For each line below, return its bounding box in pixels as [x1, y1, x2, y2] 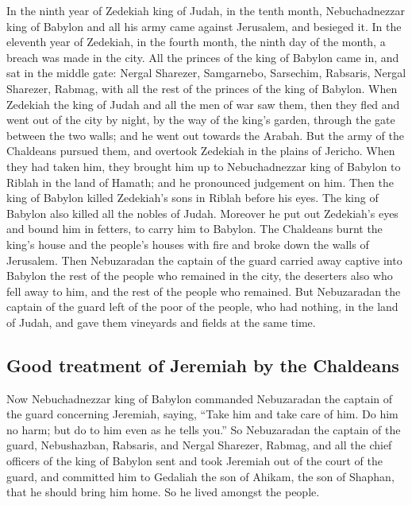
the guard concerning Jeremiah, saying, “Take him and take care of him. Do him [6, 406, 399, 422]
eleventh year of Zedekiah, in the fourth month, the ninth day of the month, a [6, 33, 386, 50]
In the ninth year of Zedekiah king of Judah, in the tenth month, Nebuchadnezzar [6, 2, 405, 18]
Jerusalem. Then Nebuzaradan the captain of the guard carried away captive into [6, 251, 402, 268]
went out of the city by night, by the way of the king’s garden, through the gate [6, 111, 395, 128]
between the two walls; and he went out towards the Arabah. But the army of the [6, 126, 404, 143]
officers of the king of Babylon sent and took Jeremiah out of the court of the [6, 453, 383, 469]
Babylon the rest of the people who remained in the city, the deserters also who [6, 267, 393, 284]
